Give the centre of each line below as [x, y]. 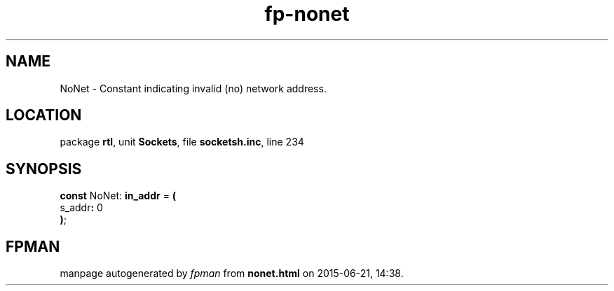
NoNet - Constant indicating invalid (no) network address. [193, 88]
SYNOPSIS [44, 169]
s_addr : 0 [81, 208]
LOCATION [44, 115]
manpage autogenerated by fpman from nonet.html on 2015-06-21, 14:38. [232, 274]
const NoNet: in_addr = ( [118, 196]
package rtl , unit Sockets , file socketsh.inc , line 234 [182, 142]
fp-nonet [307, 14]
